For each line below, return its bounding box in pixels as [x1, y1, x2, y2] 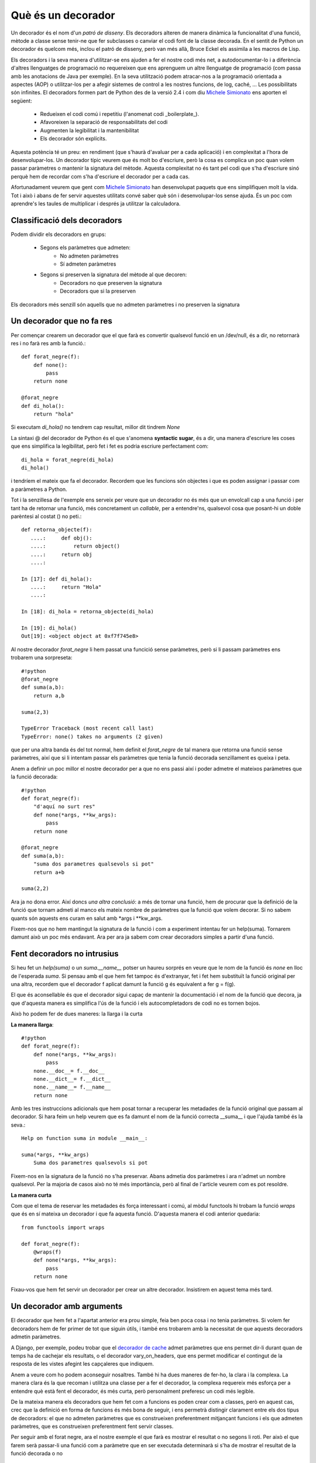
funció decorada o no [11, 1450, 63, 1457]
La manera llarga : [11, 1021, 54, 1028]
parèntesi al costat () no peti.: [11, 513, 82, 520]
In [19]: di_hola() [21, 625, 77, 631]
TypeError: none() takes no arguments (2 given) [21, 733, 163, 740]
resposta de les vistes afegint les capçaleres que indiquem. [11, 1361, 154, 1368]
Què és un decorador [11, 9, 115, 22]
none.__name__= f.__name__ [33, 1084, 111, 1091]
